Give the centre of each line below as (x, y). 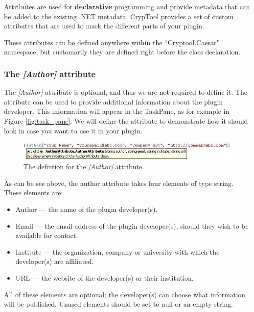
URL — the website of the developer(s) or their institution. (104, 278)
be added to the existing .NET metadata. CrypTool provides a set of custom (119, 16)
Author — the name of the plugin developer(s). (86, 209)
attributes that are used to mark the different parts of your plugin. (104, 26)
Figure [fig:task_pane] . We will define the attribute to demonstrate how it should (126, 120)
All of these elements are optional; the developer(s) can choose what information (125, 294)
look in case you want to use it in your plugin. (73, 130)
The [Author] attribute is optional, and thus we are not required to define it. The (126, 92)
